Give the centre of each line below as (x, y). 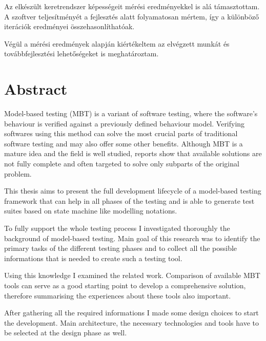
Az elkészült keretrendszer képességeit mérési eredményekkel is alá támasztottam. (132, 6)
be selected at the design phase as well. (66, 333)
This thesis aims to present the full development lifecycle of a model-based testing (133, 191)
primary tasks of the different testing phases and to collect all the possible (121, 248)
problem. (18, 173)
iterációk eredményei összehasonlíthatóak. (69, 26)
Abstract (36, 89)
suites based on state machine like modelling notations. (91, 211)
